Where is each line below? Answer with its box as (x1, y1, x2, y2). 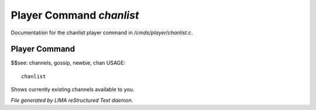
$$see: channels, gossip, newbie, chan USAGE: (11, 59, 126, 66)
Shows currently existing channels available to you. (11, 86, 135, 93)
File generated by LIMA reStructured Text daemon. (11, 97, 133, 104)
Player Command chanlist (11, 9, 139, 22)
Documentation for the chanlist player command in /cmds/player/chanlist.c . (11, 29, 193, 36)
